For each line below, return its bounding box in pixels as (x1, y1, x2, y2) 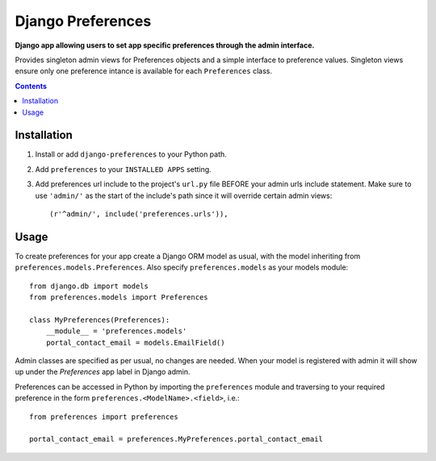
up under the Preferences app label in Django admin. (15, 367, 191, 377)
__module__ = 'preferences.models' (45, 327, 187, 336)
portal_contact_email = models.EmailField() (45, 337, 225, 347)
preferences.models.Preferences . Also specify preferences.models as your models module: (15, 262, 349, 272)
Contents (15, 81, 48, 90)
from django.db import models (29, 281, 149, 291)
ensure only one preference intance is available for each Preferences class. (15, 66, 272, 76)
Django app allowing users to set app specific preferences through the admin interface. (15, 40, 315, 50)
